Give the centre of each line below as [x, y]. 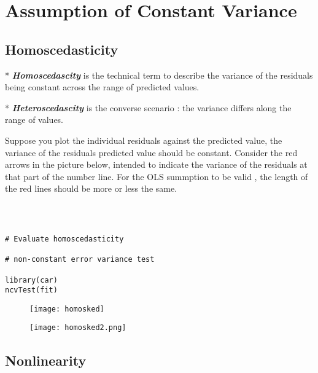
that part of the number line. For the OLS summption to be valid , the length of [157, 176]
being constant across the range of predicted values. [102, 87]
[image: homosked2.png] [78, 328]
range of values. [34, 120]
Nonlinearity [46, 360]
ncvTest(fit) [31, 290]
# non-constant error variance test [80, 260]
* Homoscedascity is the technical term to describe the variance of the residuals [159, 75]
